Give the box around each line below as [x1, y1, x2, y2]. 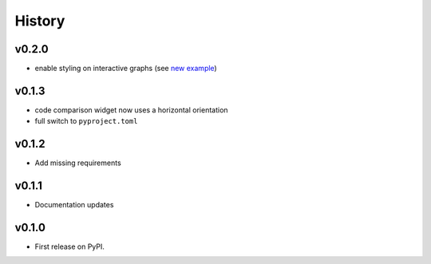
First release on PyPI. [34, 242, 105, 251]
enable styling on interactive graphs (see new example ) [34, 64, 217, 73]
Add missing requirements [34, 158, 121, 167]
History [14, 12, 65, 30]
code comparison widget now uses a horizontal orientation [34, 104, 228, 115]
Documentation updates [34, 200, 114, 210]
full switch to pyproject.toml [34, 116, 138, 126]
